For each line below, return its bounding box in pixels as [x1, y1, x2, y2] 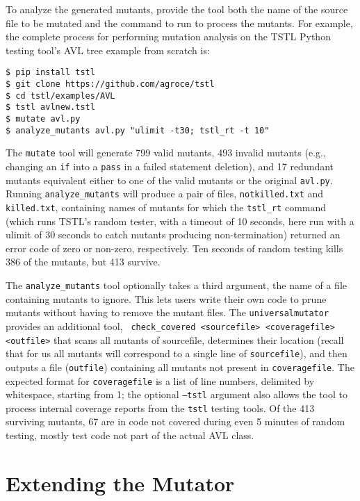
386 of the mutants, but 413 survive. [6, 254, 161, 269]
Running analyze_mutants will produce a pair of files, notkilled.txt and [6, 186, 324, 201]
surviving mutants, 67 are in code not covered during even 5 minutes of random [6, 414, 345, 429]
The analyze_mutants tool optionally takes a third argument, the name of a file [6, 277, 347, 292]
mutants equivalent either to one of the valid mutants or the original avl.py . [6, 172, 333, 187]
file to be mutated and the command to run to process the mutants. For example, [6, 15, 353, 30]
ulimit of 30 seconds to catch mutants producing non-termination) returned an [6, 227, 341, 242]
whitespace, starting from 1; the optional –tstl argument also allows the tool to [6, 387, 347, 402]
